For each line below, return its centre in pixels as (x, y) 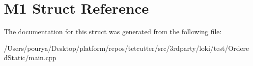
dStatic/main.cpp (30, 57)
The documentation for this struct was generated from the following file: (113, 32)
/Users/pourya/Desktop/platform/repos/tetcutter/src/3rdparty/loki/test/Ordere (126, 48)
